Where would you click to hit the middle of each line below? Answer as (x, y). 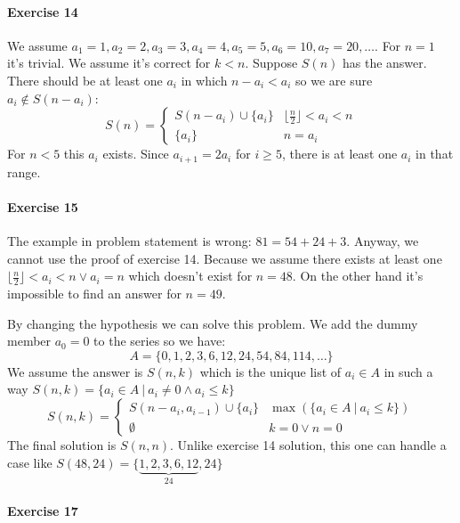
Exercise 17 (43, 510)
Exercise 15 (43, 206)
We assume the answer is (75, 371)
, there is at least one (339, 154)
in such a (408, 371)
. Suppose (271, 63)
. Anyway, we (383, 241)
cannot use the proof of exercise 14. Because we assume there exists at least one (225, 258)
